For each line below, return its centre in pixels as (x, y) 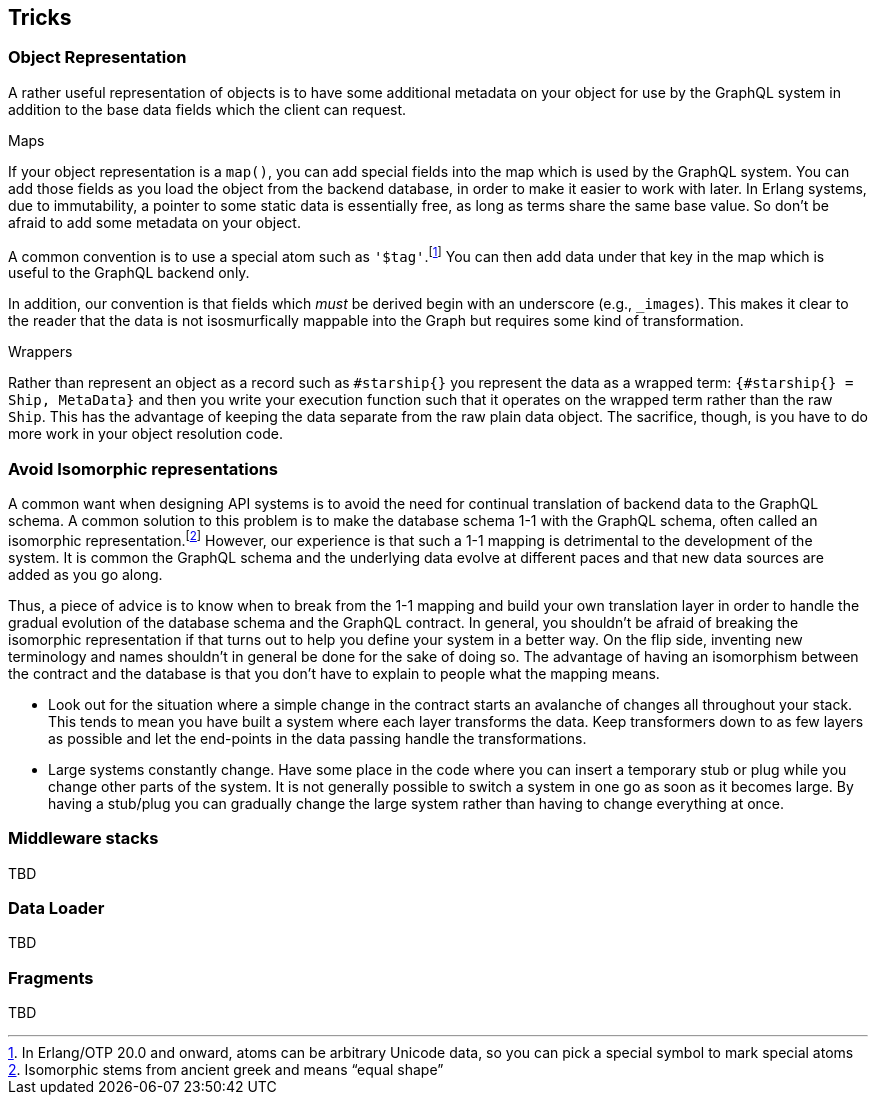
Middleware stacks (83, 838)
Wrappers (40, 352)
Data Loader (56, 907)
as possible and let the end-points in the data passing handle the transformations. (317, 738)
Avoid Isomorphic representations (143, 468)
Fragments (51, 977)
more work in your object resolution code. (146, 434)
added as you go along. (85, 574)
